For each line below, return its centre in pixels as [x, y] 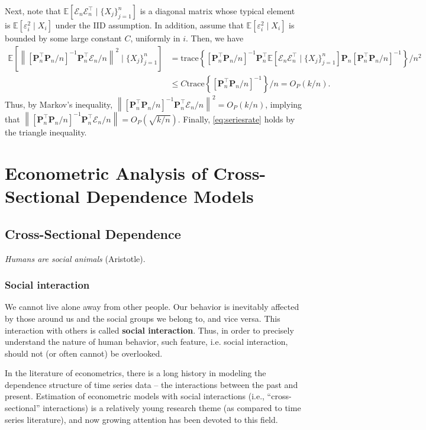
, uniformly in [155, 38]
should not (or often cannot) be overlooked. [84, 353]
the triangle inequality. [46, 132]
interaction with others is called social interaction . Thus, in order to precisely [149, 330]
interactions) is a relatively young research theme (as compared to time [172, 408]
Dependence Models [170, 196]
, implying [284, 104]
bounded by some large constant [63, 38]
